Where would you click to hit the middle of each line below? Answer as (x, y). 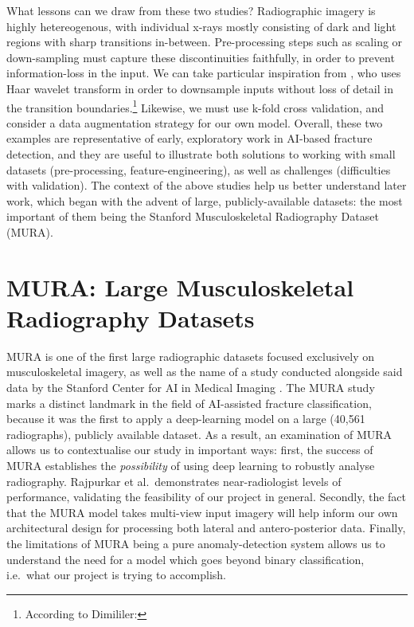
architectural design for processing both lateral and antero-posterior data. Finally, (206, 528)
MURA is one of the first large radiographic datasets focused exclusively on (191, 356)
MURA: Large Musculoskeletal (180, 286)
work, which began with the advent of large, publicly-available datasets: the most (205, 200)
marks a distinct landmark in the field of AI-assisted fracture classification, (189, 403)
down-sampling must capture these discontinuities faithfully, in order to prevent (201, 57)
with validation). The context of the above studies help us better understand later (207, 185)
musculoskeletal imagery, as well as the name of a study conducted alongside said (205, 372)
